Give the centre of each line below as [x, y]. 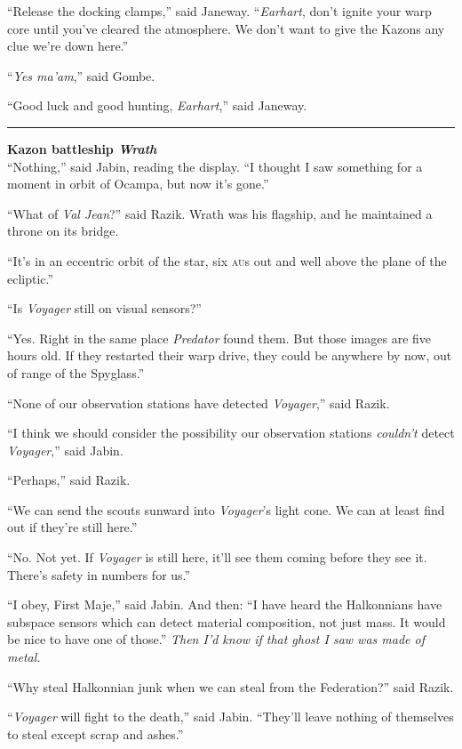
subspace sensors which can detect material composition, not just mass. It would [227, 621]
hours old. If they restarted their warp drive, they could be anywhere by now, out [230, 355]
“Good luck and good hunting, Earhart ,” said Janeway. [157, 105]
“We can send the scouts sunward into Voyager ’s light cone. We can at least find [226, 509]
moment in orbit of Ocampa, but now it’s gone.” [138, 184]
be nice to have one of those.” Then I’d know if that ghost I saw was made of [216, 639]
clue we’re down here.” [68, 46]
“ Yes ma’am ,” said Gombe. [81, 75]
